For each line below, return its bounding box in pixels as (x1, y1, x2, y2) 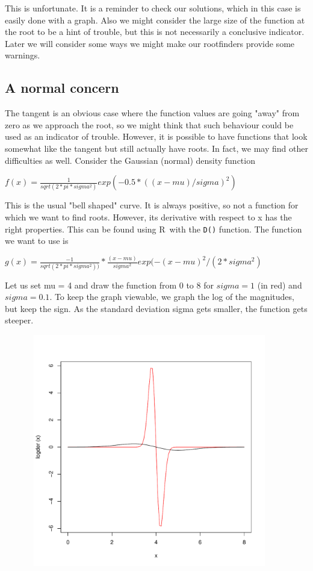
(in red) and (257, 278, 302, 291)
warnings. (5, 49, 40, 61)
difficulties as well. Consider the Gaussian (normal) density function (5, 154, 255, 166)
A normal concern (5, 78, 119, 97)
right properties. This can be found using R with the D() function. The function (5, 222, 302, 235)
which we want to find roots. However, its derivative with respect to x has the (5, 211, 292, 223)
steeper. (5, 314, 34, 326)
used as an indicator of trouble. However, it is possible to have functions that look (5, 130, 308, 143)
